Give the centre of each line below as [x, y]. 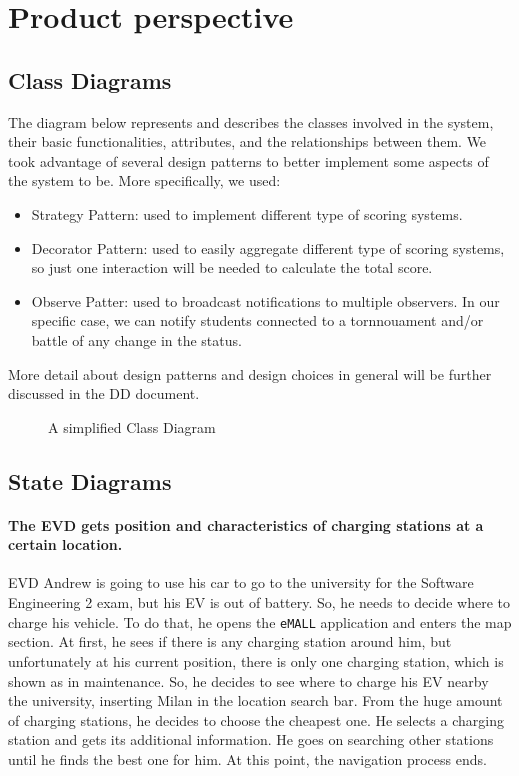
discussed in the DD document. [104, 393]
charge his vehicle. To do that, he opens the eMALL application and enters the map [260, 621]
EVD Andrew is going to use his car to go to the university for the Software [241, 582]
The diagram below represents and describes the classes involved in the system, [251, 121]
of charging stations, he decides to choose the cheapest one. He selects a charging [256, 719]
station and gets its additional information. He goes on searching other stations [251, 739]
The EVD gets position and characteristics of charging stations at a [246, 524]
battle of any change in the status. [136, 339]
